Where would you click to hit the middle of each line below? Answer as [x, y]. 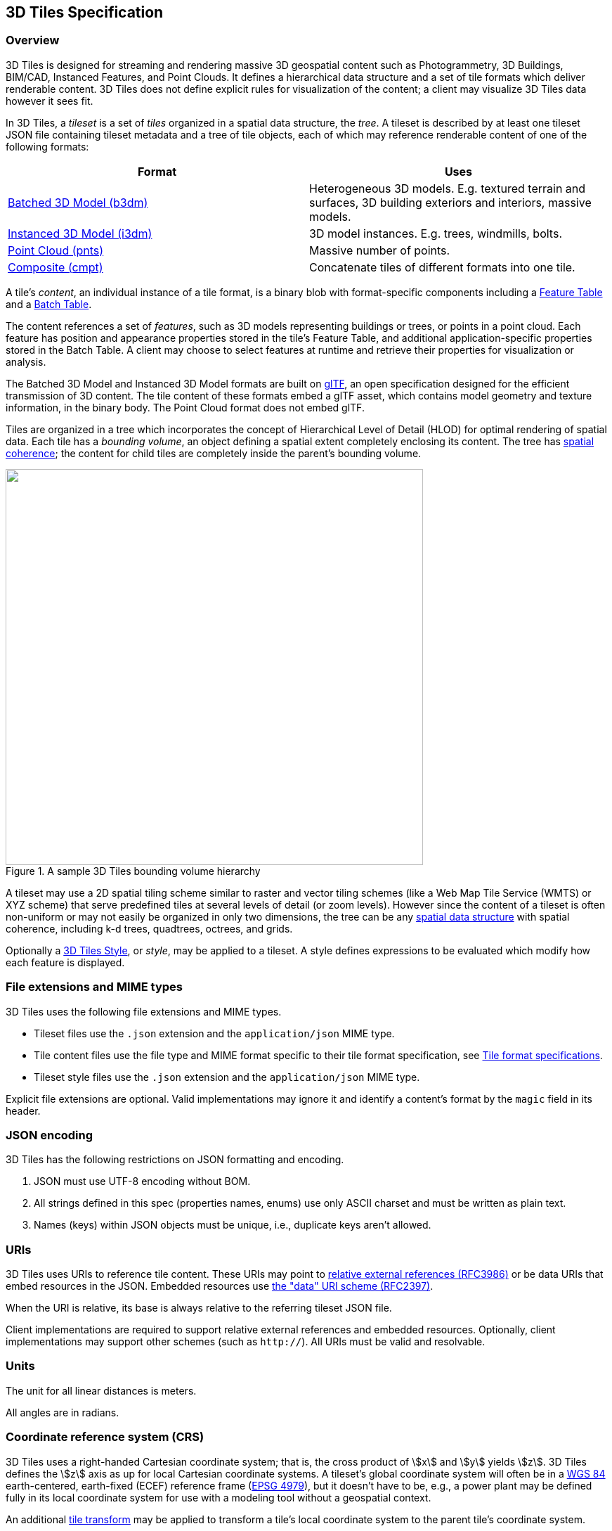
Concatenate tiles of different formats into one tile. [442, 267]
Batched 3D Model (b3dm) [78, 202]
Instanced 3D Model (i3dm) [80, 233]
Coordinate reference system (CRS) [105, 1437]
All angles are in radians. [63, 1412]
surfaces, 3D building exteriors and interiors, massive [450, 202]
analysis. [26, 361]
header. [23, 1110]
